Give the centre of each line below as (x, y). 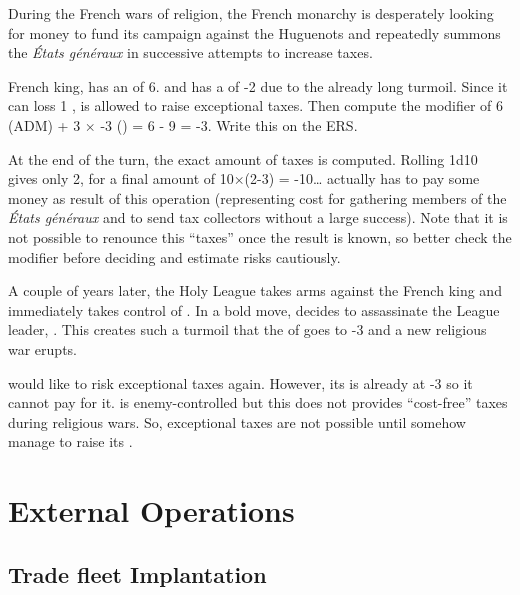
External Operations (151, 510)
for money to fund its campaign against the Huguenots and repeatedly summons (254, 32)
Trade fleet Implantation (137, 573)
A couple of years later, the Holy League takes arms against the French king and (255, 290)
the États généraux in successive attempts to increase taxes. (190, 52)
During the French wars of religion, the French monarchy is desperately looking (251, 13)
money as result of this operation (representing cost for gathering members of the (257, 197)
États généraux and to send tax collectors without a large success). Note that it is (258, 217)
